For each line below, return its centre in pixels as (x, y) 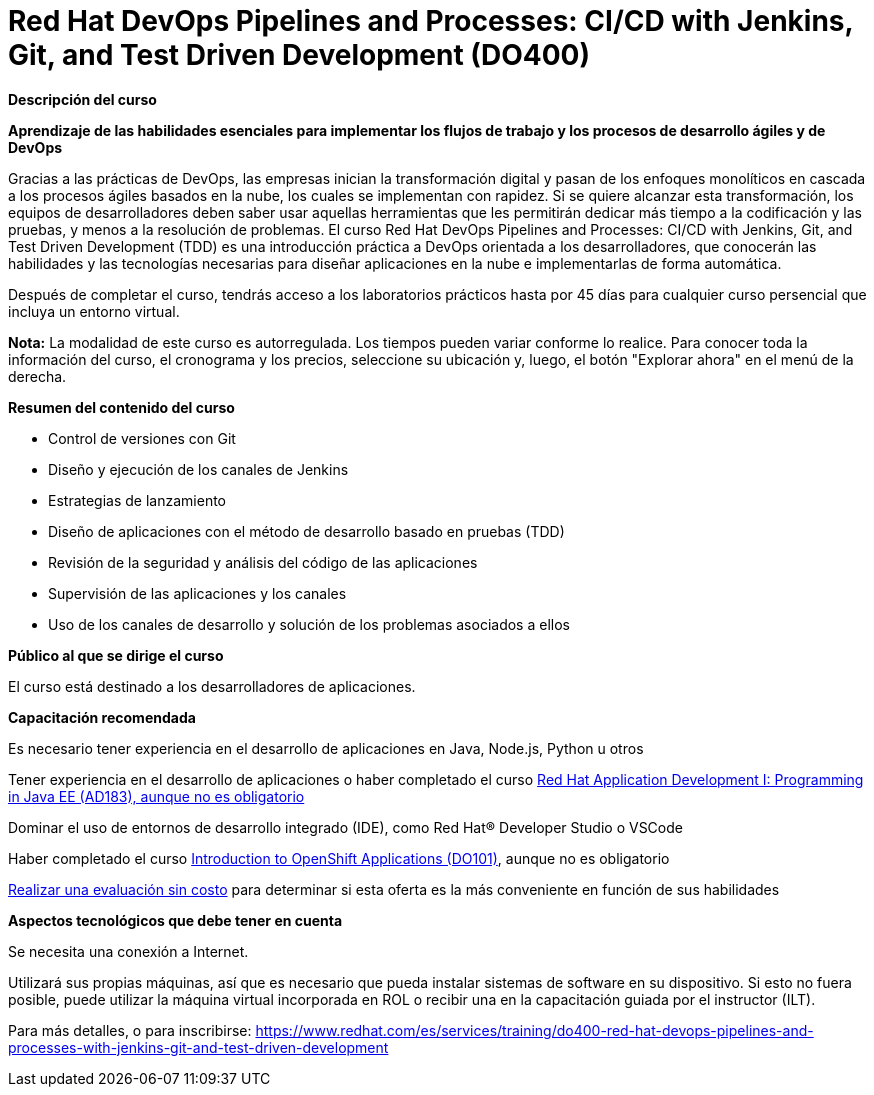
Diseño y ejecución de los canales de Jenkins (198, 469)
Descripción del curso (82, 99)
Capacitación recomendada (102, 717)
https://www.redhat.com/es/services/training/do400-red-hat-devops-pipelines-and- (534, 1030)
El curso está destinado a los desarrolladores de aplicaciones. (212, 686)
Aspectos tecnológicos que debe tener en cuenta (175, 920)
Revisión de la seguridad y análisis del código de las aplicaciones (263, 562)
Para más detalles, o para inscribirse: (130, 1030)
